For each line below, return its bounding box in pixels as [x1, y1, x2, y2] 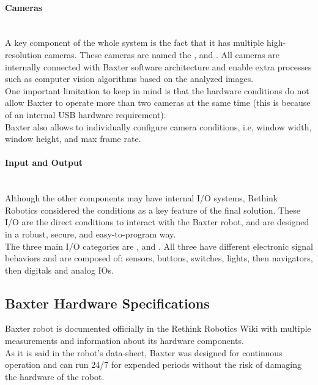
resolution [5, 48, 42, 61]
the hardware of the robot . [5, 370, 105, 383]
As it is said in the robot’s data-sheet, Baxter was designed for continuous [5, 346, 283, 359]
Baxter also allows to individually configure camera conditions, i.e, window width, [5, 120, 312, 133]
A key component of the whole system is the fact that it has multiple [5, 36, 264, 49]
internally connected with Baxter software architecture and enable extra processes [5, 60, 312, 73]
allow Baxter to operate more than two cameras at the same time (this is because [5, 96, 311, 109]
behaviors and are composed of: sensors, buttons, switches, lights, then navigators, [5, 252, 313, 264]
